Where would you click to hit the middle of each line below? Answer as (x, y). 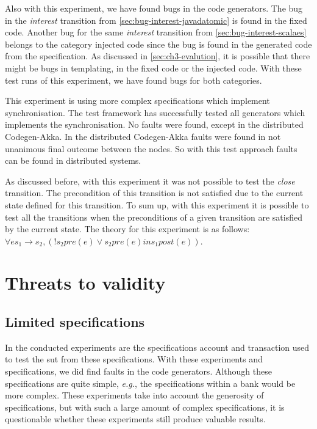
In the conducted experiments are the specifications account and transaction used (157, 347)
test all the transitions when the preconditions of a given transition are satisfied (154, 217)
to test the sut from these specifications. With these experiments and (134, 359)
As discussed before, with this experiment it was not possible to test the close (150, 181)
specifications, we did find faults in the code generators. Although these (138, 371)
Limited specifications (75, 322)
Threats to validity (85, 283)
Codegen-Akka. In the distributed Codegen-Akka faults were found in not (143, 136)
